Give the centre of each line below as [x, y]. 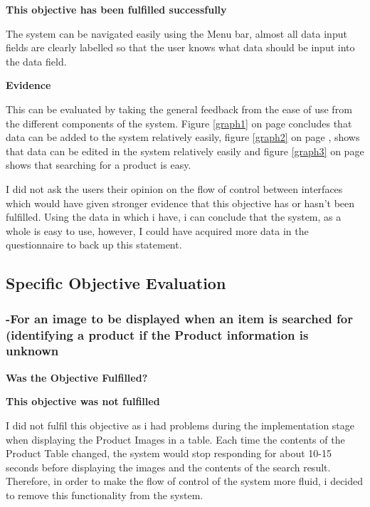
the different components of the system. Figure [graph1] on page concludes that [179, 123]
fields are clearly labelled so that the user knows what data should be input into [180, 47]
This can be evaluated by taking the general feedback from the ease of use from [179, 109]
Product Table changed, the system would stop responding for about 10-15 [169, 453]
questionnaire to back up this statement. [94, 245]
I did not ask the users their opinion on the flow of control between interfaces [174, 188]
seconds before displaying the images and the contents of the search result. [168, 467]
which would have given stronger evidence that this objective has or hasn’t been [180, 203]
